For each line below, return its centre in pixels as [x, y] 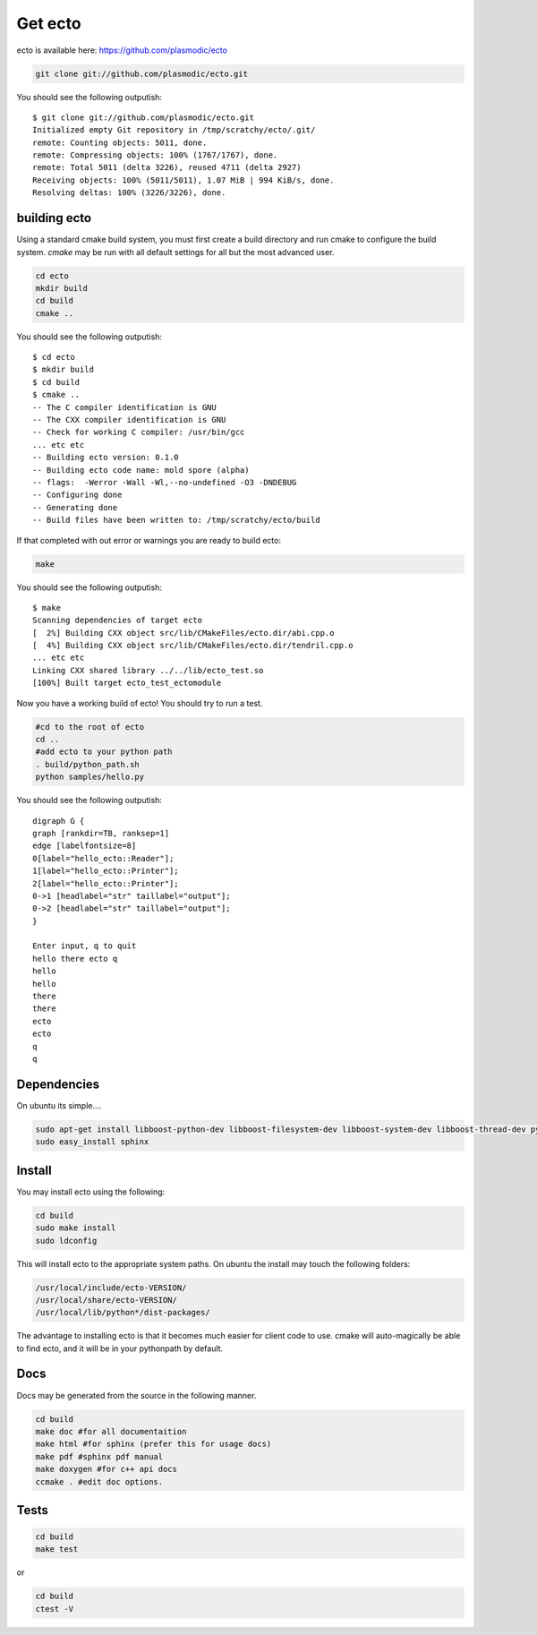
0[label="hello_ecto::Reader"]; [103, 858]
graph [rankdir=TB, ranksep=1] [101, 833]
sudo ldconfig [66, 1241]
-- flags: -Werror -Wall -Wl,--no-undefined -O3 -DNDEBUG [165, 482]
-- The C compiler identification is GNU [124, 407]
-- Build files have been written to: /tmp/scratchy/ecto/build [177, 520]
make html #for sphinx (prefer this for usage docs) [153, 1444]
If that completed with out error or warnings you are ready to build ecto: [149, 540]
